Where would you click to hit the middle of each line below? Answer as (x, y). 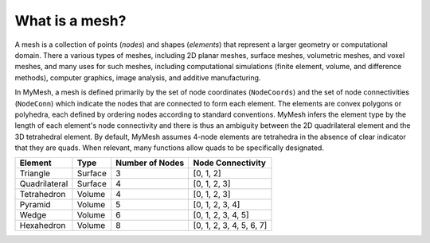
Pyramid (35, 205)
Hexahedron (43, 226)
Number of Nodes (150, 163)
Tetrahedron (43, 195)
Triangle (35, 173)
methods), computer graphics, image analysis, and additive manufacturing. (138, 77)
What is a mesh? (70, 21)
